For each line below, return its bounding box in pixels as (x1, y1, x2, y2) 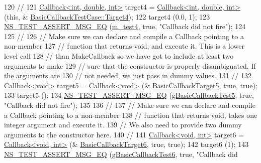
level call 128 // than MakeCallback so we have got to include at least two (4, 50, 234, 61)
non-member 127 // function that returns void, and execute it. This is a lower (4, 41, 244, 51)
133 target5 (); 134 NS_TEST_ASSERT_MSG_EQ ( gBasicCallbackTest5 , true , (4, 90, 254, 100)
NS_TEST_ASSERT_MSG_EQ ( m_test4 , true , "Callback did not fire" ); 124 (4, 21, 246, 32)
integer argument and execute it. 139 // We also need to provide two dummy (4, 119, 242, 130)
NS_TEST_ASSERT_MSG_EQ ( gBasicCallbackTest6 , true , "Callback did (4, 148, 238, 159)
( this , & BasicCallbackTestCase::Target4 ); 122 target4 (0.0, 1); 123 (4, 11, 210, 22)
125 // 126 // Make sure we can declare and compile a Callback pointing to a (4, 31, 244, 41)
